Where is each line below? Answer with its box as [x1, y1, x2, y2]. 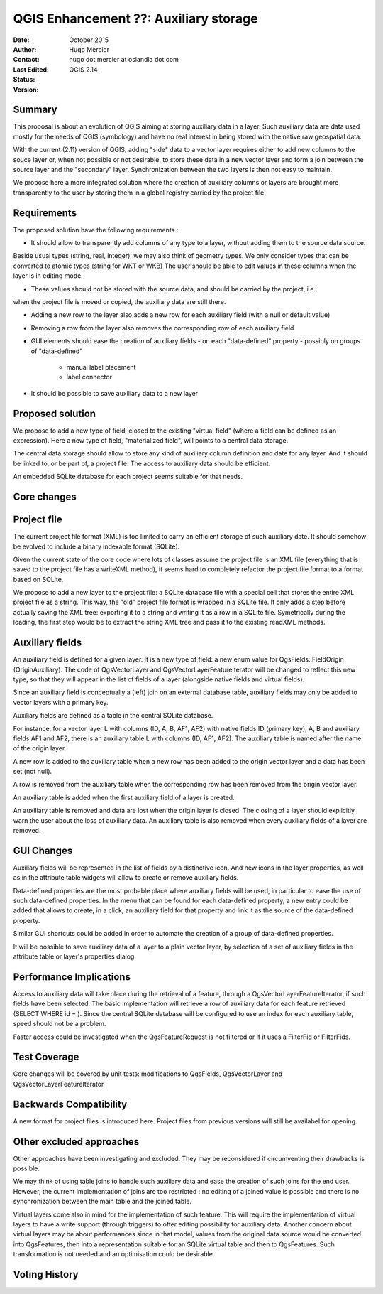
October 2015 [69, 36, 109, 44]
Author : [13, 45, 37, 53]
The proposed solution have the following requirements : [13, 225, 179, 234]
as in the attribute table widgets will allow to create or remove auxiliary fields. [13, 873, 239, 882]
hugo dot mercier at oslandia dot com [69, 55, 179, 64]
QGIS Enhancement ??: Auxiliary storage [13, 11, 258, 26]
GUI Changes [13, 844, 73, 856]
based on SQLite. [13, 575, 64, 583]
